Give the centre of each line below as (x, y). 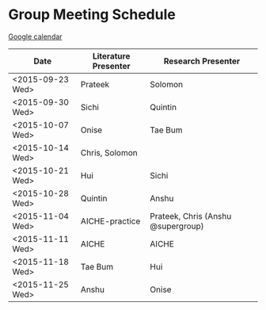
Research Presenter (202, 61)
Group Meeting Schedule (92, 15)
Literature (111, 55)
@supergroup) (177, 226)
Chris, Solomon (109, 152)
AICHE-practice (110, 221)
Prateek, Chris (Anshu (191, 216)
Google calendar (35, 36)
